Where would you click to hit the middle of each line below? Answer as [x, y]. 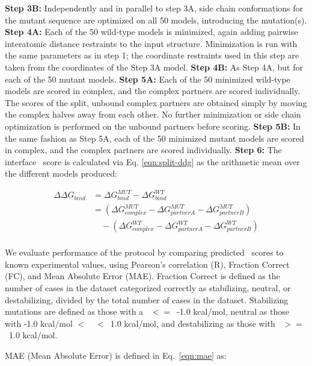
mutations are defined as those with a [74, 311]
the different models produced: [61, 173]
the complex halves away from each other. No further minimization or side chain [153, 114]
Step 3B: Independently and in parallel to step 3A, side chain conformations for [154, 8]
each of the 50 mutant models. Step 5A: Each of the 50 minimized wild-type [148, 79]
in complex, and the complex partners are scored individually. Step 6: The [143, 150]
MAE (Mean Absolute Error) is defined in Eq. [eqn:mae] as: [116, 355]
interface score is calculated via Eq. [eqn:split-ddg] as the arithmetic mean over [152, 161]
